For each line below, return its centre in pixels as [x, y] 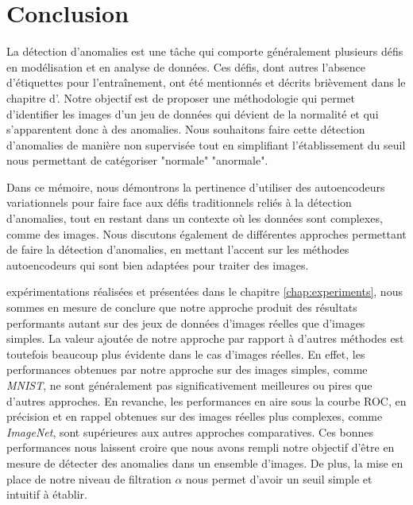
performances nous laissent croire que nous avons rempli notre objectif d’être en [201, 447]
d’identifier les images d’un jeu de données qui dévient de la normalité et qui [193, 113]
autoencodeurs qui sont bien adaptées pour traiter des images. [158, 264]
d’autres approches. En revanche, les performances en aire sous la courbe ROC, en [206, 400]
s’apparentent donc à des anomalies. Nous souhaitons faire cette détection [186, 129]
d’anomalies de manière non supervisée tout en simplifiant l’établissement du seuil [206, 144]
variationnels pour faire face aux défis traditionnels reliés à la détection [179, 202]
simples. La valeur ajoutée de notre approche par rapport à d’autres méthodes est [205, 338]
